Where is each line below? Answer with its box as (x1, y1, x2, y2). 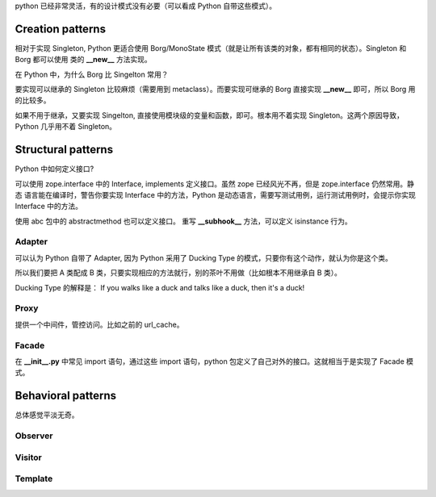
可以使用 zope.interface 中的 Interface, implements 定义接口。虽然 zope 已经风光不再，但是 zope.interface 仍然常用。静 (15, 178, 415, 189)
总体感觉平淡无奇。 (15, 410, 79, 420)
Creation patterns (15, 22, 107, 35)
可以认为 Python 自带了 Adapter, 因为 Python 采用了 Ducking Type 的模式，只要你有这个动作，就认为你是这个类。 (15, 253, 393, 262)
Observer (15, 430, 53, 441)
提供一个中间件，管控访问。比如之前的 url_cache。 (15, 319, 184, 329)
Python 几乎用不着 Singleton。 (15, 122, 117, 132)
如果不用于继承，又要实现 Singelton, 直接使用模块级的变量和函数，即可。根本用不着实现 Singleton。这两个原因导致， (15, 110, 404, 120)
